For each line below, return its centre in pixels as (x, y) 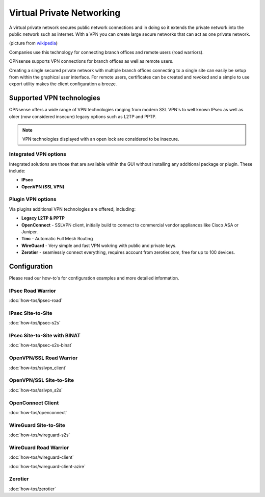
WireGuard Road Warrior (39, 447)
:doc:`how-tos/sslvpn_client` (38, 368)
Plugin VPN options (33, 199)
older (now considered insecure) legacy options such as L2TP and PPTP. (83, 116)
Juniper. (30, 232)
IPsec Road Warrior (33, 291)
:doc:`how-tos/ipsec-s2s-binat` (41, 345)
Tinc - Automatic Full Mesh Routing (57, 239)
